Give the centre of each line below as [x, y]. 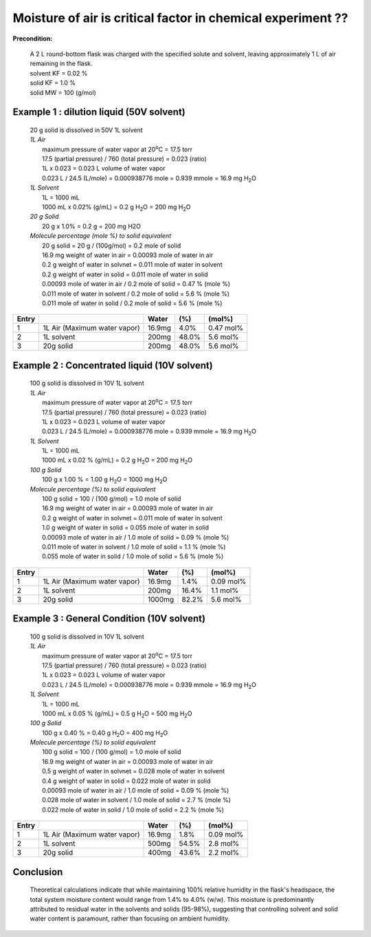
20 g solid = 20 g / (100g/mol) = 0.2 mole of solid [112, 245]
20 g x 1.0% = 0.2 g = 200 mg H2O [91, 226]
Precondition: [33, 38]
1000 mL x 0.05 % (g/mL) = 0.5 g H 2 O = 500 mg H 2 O [117, 714]
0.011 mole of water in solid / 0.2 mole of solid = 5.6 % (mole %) [132, 303]
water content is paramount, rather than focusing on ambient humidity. [130, 918]
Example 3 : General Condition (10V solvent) [109, 619]
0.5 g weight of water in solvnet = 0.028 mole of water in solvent [134, 771]
